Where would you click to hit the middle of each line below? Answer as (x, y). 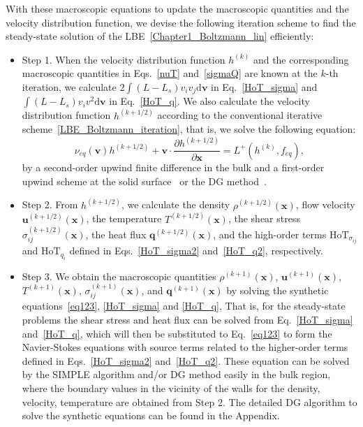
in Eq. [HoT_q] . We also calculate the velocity (209, 101)
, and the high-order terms (270, 234)
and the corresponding (301, 59)
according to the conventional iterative (240, 115)
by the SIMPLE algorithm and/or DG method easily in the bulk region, (176, 374)
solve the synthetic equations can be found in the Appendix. (151, 415)
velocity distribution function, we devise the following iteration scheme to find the (181, 22)
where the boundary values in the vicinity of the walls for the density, (171, 388)
